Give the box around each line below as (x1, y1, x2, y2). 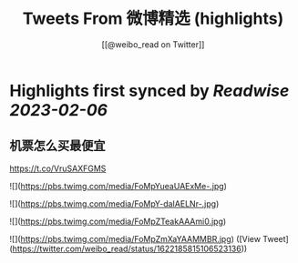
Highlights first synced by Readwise (9, 80, 290, 101)
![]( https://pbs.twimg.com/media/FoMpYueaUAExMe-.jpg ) (9, 180, 228, 191)
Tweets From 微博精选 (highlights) (22, 8, 284, 29)
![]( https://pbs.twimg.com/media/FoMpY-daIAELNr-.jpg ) (9, 197, 220, 209)
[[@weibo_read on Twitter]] (101, 38, 205, 50)
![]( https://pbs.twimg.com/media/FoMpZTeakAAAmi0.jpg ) (9, 216, 227, 227)
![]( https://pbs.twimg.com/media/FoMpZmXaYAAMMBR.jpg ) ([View (9, 233, 262, 244)
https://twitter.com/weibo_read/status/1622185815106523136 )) (12, 243, 248, 254)
